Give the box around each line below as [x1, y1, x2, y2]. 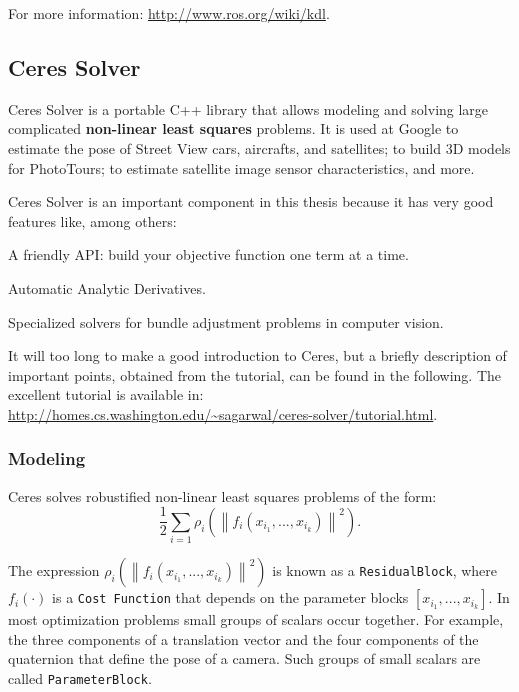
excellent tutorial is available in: [8, 384, 204, 405]
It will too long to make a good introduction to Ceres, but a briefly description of [8, 345, 507, 366]
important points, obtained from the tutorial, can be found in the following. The [8, 364, 501, 385]
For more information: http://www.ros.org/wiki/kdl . [8, 3, 330, 23]
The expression [8, 560, 100, 581]
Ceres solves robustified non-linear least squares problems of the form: [8, 485, 437, 506]
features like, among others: [8, 210, 177, 231]
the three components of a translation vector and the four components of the [8, 628, 479, 649]
